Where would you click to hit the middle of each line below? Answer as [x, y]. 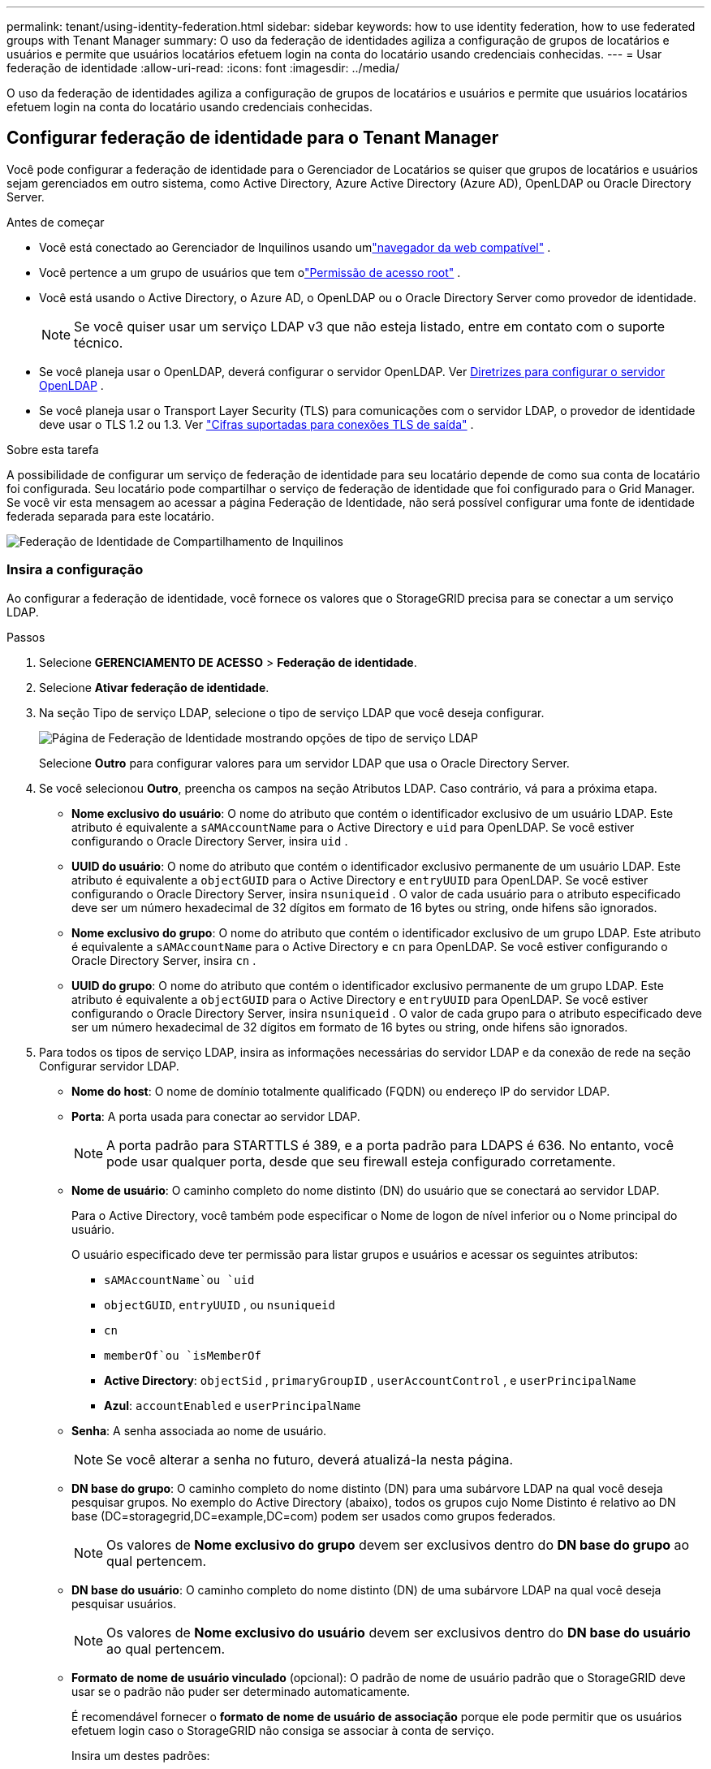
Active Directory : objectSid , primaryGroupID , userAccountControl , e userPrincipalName [370, 1380]
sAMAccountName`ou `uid [179, 1280]
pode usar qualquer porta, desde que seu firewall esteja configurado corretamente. [361, 1161]
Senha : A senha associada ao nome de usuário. [199, 1430]
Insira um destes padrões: [141, 1755]
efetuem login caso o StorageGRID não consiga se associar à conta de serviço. [283, 1730]
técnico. [99, 342]
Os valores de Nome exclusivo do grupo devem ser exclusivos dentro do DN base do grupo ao [398, 1544]
